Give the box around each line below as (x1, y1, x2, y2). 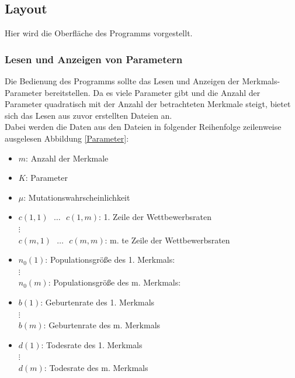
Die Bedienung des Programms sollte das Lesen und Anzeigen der (5, 75, 240, 87)
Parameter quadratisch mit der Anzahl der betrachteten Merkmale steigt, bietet (5, 98, 291, 110)
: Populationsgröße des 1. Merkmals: (45, 253, 175, 266)
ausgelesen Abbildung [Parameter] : (5, 132, 129, 144)
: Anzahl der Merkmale (26, 152, 109, 164)
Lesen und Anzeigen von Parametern (5, 51, 183, 66)
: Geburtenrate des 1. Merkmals (40, 295, 155, 308)
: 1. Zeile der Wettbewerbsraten (98, 211, 212, 223)
